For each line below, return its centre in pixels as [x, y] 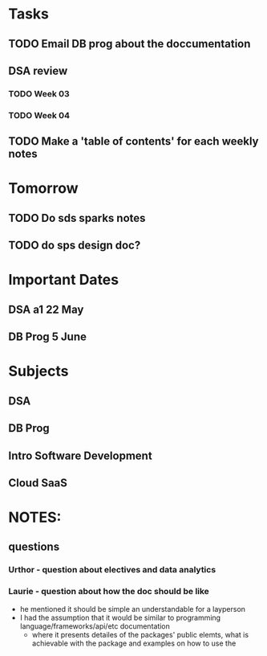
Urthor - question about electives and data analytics [112, 570]
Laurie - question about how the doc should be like [109, 592]
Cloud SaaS [38, 483]
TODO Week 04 [39, 115]
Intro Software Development [80, 455]
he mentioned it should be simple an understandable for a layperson [133, 609]
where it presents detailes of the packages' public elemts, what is [140, 634]
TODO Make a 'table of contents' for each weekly [133, 141]
